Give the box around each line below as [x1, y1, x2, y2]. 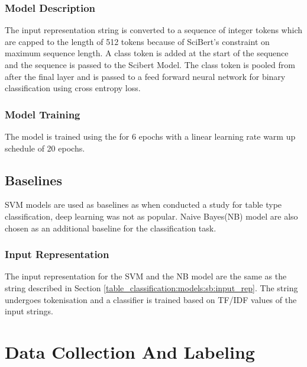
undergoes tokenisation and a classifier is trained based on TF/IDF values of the [5, 293, 297, 305]
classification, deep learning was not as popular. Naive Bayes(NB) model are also [5, 210, 298, 222]
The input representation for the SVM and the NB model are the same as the [5, 270, 287, 282]
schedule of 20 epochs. [5, 141, 85, 154]
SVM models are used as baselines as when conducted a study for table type [5, 198, 282, 211]
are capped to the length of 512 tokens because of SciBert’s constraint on [5, 35, 270, 47]
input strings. [5, 305, 53, 317]
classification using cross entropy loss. [5, 82, 141, 94]
